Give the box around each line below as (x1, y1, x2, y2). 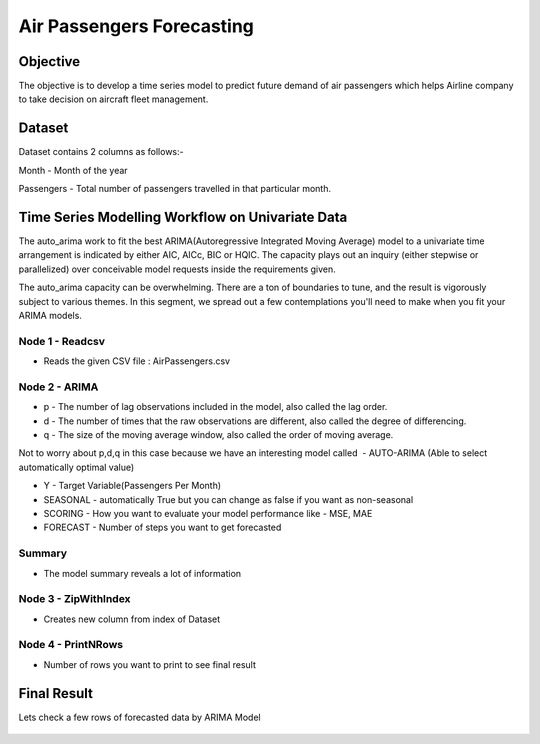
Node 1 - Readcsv (18, 334, 105, 348)
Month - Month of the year (18, 164, 129, 176)
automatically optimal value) (18, 461, 135, 473)
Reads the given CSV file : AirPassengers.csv (43, 355, 230, 367)
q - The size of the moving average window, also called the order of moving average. (43, 429, 394, 441)
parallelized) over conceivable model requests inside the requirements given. (18, 263, 337, 275)
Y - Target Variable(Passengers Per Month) (43, 480, 222, 492)
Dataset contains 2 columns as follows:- (18, 146, 184, 158)
